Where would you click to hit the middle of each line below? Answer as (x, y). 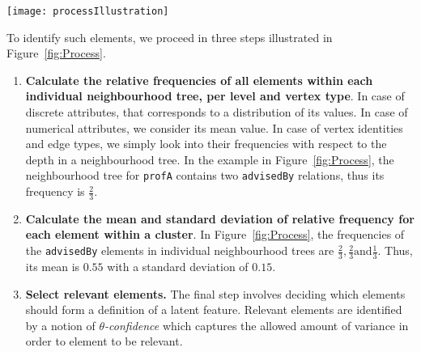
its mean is (53, 266)
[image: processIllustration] (88, 11)
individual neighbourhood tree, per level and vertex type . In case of (215, 96)
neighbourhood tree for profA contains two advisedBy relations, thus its (205, 175)
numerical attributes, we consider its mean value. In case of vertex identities (214, 127)
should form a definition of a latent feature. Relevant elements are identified (214, 310)
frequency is (55, 191)
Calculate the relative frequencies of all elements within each (199, 80)
